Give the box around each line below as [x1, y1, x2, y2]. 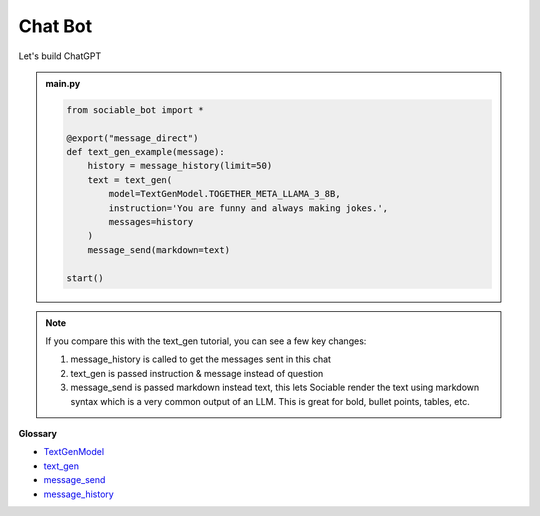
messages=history [108, 216, 194, 228]
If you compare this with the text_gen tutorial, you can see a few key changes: [45, 335, 367, 347]
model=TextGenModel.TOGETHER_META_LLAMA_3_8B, [108, 188, 341, 200]
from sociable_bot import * [66, 104, 204, 115]
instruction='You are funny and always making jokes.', [108, 202, 389, 214]
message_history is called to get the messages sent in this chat [70, 353, 332, 365]
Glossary [18, 427, 58, 439]
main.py [45, 77, 81, 89]
